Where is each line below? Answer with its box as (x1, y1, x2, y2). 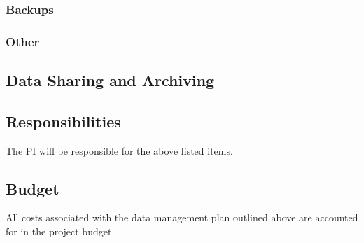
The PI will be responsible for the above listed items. (6, 143, 233, 158)
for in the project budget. (6, 224, 115, 239)
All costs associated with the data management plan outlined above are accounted (6, 210, 358, 225)
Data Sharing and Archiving (6, 69, 215, 91)
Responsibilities (6, 110, 121, 132)
